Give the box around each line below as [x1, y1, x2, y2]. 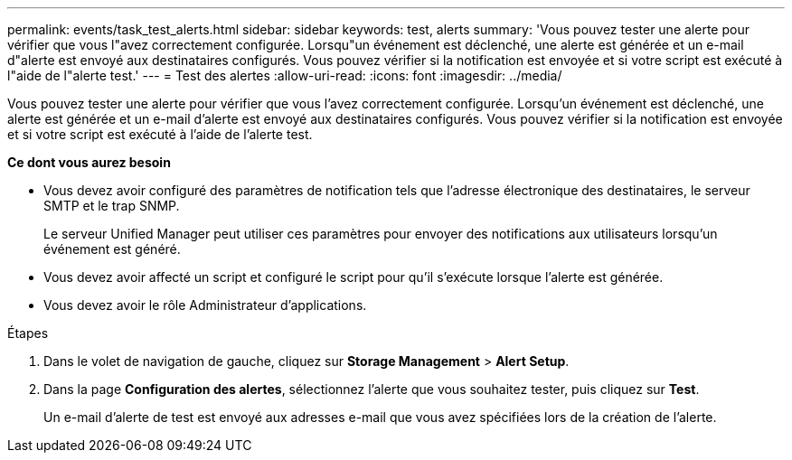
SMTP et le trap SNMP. [43, 198, 180, 213]
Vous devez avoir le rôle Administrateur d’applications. [43, 297, 367, 313]
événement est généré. [43, 241, 181, 257]
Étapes [7, 325, 49, 341]
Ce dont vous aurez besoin [7, 155, 171, 170]
